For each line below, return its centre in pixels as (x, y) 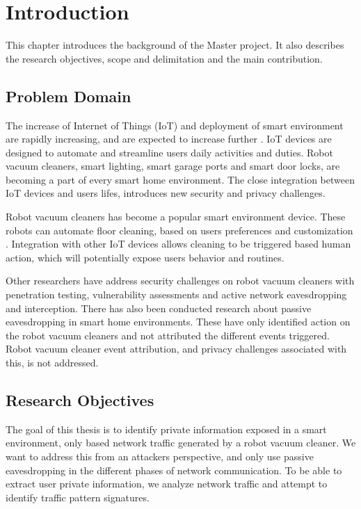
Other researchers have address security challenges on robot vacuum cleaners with (180, 281)
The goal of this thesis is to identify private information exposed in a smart (166, 429)
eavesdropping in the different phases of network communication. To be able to (174, 470)
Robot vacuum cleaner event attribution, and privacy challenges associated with (176, 349)
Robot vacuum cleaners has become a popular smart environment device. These (176, 217)
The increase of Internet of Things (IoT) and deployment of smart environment (175, 125)
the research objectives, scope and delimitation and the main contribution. (164, 58)
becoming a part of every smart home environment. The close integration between (180, 179)
